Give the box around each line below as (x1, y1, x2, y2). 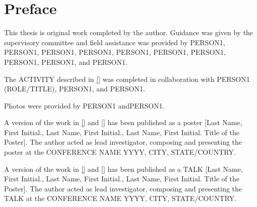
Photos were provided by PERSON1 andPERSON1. (4, 100, 165, 111)
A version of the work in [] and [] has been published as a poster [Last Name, (4, 117, 242, 128)
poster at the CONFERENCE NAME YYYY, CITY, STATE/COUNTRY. (4, 147, 236, 157)
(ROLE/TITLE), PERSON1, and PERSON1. (4, 83, 145, 94)
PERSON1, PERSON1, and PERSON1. (4, 56, 127, 67)
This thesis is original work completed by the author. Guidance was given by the (4, 27, 253, 38)
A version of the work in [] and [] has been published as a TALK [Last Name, (4, 163, 243, 174)
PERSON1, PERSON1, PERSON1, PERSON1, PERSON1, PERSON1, (4, 47, 226, 57)
